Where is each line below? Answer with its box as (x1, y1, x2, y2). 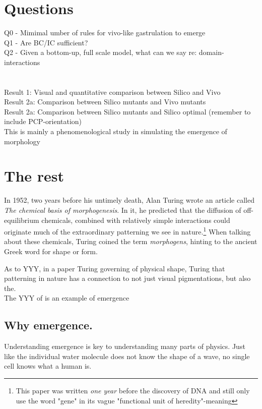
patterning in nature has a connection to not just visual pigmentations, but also (4, 273, 251, 283)
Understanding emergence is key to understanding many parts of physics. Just (4, 341, 245, 352)
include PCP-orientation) (4, 116, 82, 127)
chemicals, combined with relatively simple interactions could (41, 214, 230, 225)
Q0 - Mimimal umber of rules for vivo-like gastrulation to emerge (4, 27, 206, 38)
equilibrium (4, 214, 39, 225)
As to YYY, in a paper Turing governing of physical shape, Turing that (4, 263, 225, 273)
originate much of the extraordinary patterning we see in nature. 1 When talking (4, 225, 251, 237)
